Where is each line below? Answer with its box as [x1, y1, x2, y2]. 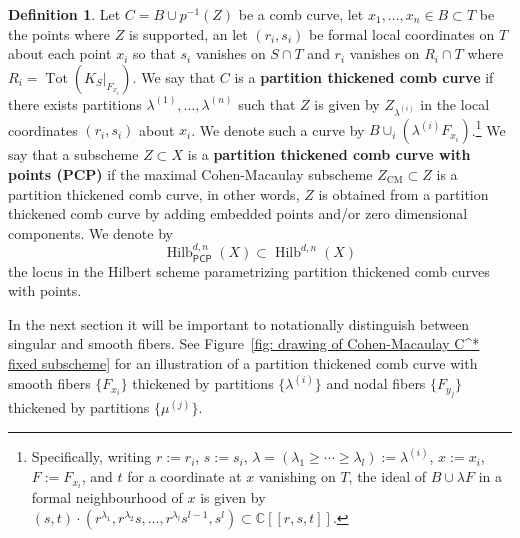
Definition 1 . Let [8, 4, 121, 24]
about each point [8, 43, 112, 64]
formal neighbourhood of [31, 487, 183, 508]
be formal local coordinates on [309, 23, 495, 44]
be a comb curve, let [238, 4, 364, 24]
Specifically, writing [31, 446, 152, 467]
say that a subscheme [8, 144, 139, 165]
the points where [8, 23, 111, 44]
